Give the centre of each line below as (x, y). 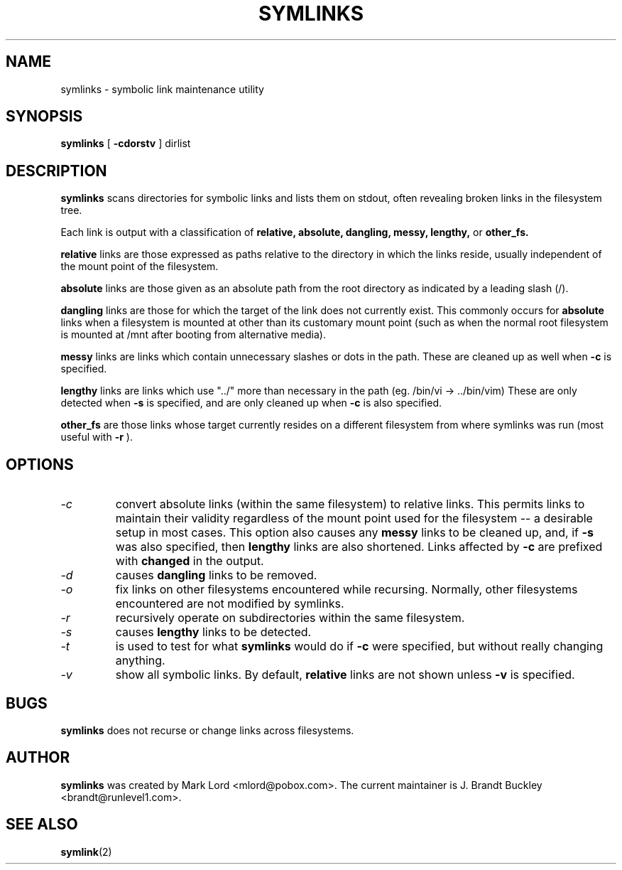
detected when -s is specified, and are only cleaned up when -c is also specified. (251, 403)
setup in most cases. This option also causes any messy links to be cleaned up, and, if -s (354, 533)
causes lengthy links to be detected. (213, 632)
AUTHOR (38, 758)
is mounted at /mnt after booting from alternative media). (193, 335)
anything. (140, 661)
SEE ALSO (42, 825)
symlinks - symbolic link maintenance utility (162, 89)
